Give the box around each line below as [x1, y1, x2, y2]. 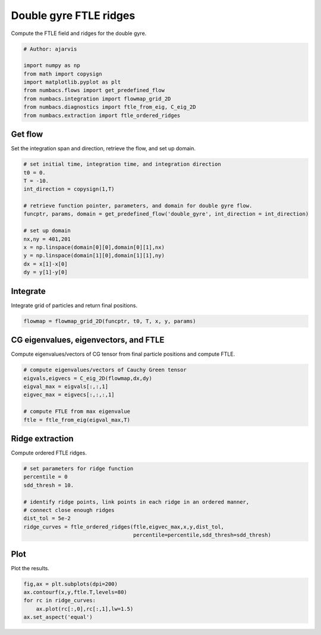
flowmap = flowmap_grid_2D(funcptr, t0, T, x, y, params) [23, 318, 196, 324]
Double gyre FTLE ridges [11, 9, 136, 22]
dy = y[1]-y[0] [23, 269, 68, 276]
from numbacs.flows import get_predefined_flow [23, 87, 165, 94]
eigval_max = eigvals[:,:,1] [23, 383, 109, 390]
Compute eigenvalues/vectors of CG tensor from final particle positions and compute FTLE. [11, 350, 235, 358]
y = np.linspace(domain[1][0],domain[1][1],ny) [23, 252, 165, 259]
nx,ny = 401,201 [23, 235, 71, 242]
